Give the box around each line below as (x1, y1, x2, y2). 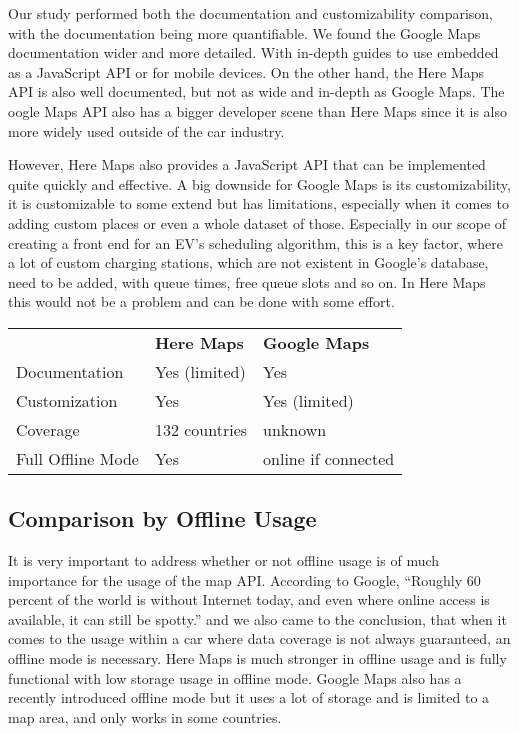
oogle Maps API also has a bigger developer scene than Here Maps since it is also (8, 100, 508, 121)
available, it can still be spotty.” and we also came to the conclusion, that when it (8, 608, 507, 629)
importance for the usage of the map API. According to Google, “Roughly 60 (8, 569, 481, 590)
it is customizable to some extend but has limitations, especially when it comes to (8, 193, 509, 214)
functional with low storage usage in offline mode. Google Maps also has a (8, 667, 462, 688)
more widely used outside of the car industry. (8, 120, 285, 141)
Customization (16, 388, 118, 412)
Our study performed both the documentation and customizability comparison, (8, 3, 494, 23)
